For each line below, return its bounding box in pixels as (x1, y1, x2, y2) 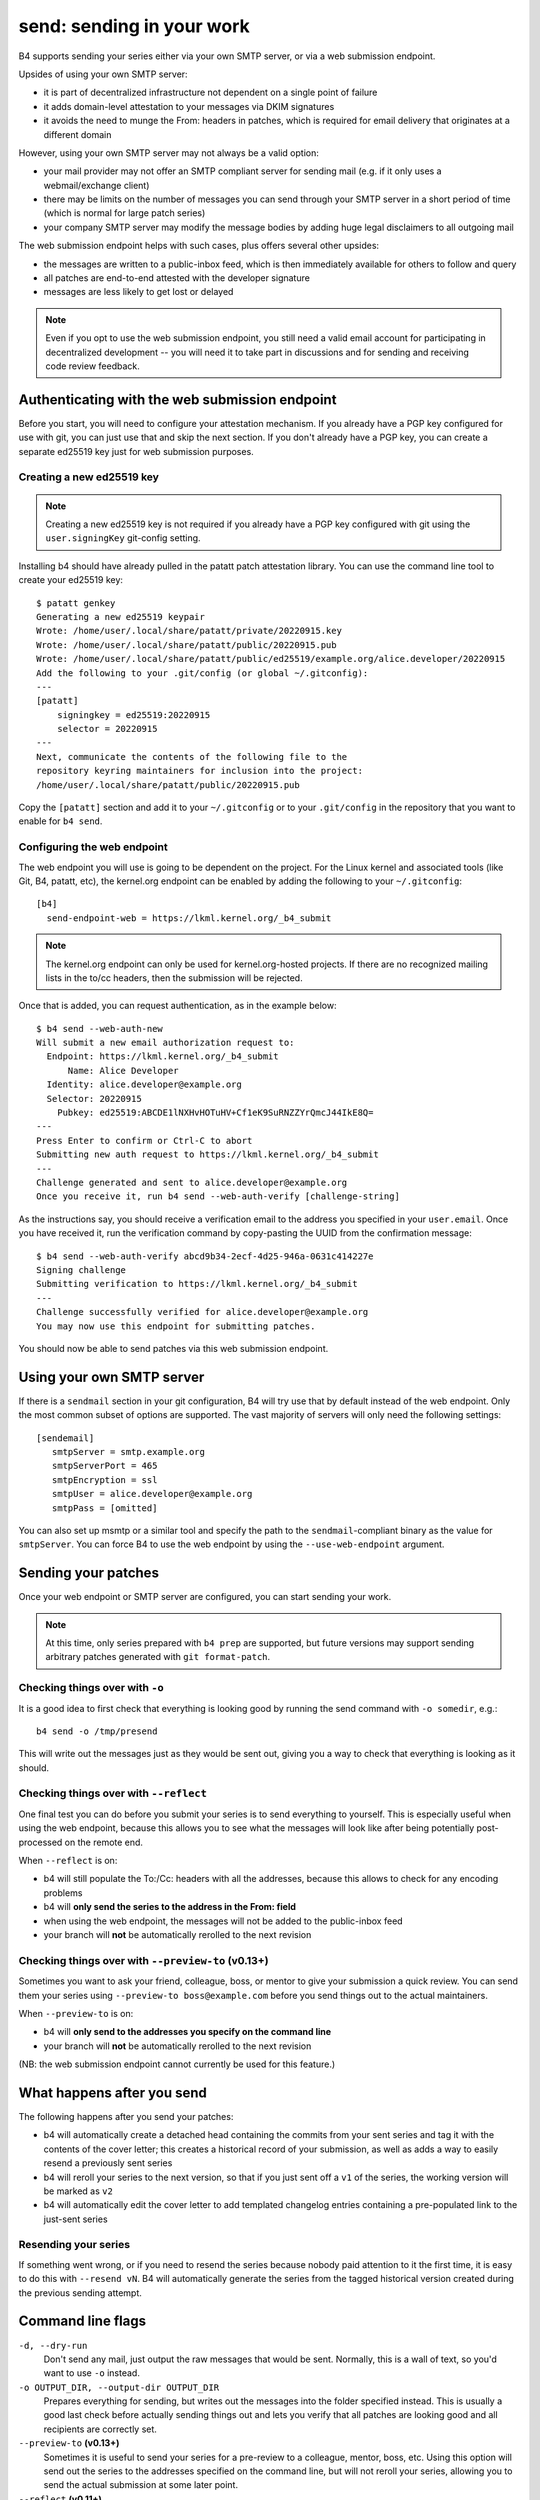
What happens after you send (18, 2084, 207, 2101)
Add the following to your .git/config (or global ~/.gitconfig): (36, 667, 369, 679)
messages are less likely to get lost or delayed (43, 286, 234, 298)
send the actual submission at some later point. (43, 2479, 239, 2491)
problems (43, 1886, 83, 1899)
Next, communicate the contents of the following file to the (36, 751, 348, 762)
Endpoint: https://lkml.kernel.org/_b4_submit (46, 1051, 279, 1062)
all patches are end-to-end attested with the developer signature (43, 272, 310, 284)
